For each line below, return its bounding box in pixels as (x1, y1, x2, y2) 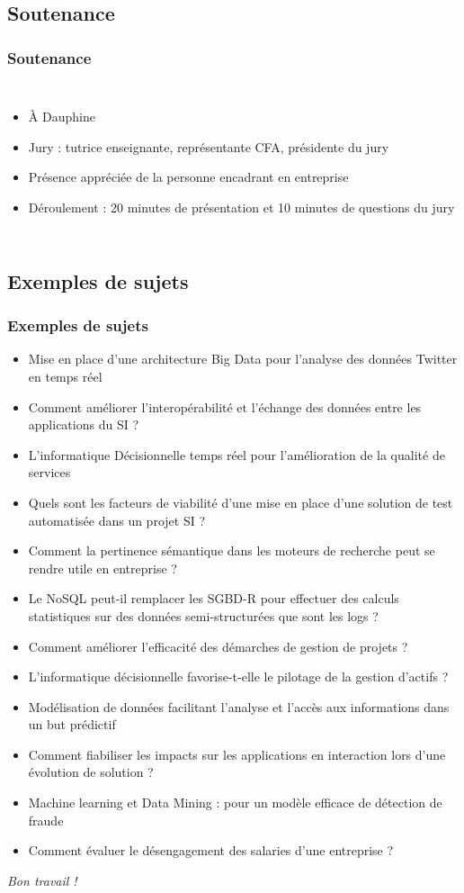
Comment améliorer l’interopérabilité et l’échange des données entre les (28, 397, 422, 416)
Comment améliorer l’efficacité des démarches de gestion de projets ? (28, 636, 408, 655)
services (28, 463, 71, 482)
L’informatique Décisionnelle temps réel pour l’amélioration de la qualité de (28, 445, 445, 464)
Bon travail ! (7, 870, 77, 889)
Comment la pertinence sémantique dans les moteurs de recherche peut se (28, 541, 435, 560)
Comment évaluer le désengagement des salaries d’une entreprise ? (28, 841, 394, 860)
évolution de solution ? (28, 762, 154, 781)
